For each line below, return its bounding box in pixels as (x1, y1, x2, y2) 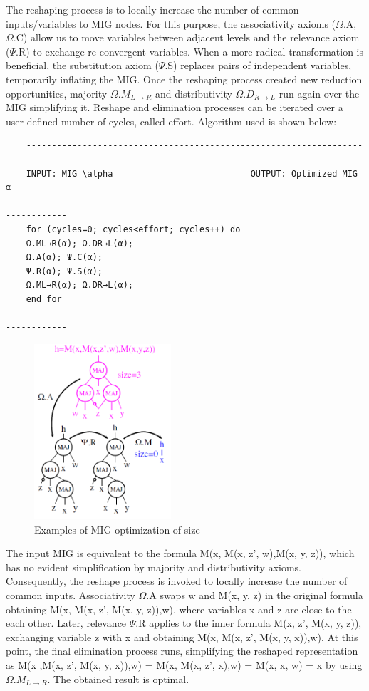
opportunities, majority (6, 85, 108, 100)
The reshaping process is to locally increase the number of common (6, 2, 299, 16)
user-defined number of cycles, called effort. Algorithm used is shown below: (6, 113, 337, 128)
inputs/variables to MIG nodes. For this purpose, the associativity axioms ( (6, 16, 336, 31)
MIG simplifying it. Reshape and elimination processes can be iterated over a (6, 100, 343, 115)
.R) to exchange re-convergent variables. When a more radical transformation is (16, 43, 363, 58)
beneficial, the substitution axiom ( (6, 58, 159, 73)
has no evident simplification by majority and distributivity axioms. (6, 559, 302, 574)
